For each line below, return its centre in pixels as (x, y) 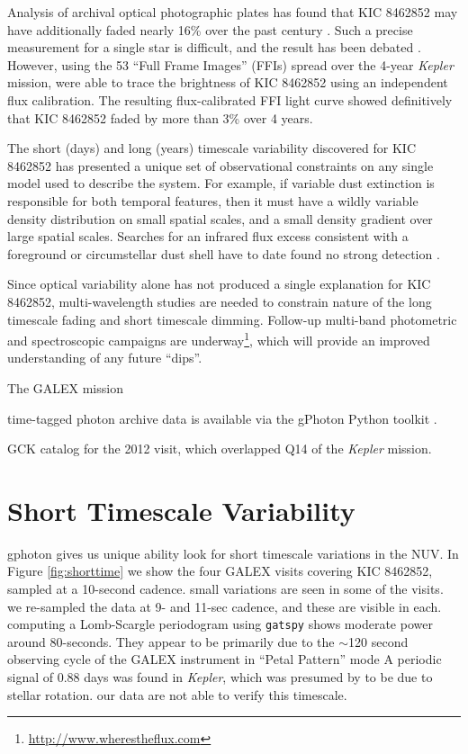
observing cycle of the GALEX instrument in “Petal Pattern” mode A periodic (225, 659)
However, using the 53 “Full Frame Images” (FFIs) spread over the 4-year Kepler (230, 64)
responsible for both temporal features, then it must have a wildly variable (213, 200)
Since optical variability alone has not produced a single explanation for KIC (219, 284)
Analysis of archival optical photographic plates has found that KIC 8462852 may (233, 12)
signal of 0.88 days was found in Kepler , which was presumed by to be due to (220, 677)
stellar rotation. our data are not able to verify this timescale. (177, 694)
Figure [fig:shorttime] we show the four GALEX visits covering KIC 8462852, (220, 571)
